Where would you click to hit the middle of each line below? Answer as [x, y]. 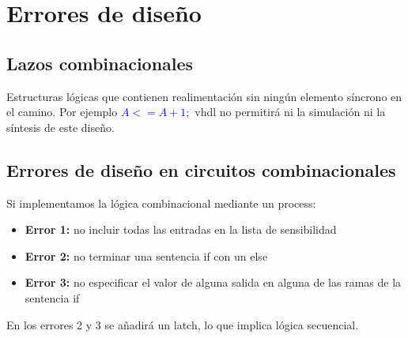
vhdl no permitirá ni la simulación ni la [290, 112]
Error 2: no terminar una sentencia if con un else [146, 255]
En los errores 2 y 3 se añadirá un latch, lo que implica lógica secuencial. [183, 324]
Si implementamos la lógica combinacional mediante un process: [161, 203]
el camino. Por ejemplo [62, 112]
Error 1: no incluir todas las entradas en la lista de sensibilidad [181, 229]
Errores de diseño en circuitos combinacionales [201, 169]
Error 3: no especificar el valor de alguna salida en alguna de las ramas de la [213, 282]
